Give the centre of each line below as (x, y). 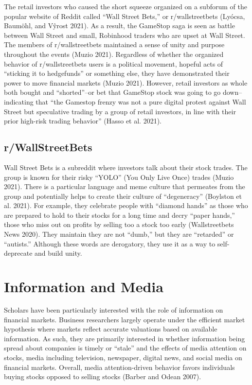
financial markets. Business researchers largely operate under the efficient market (125, 319)
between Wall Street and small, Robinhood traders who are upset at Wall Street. (125, 35)
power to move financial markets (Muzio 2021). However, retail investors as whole (126, 82)
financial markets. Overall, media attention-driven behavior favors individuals (119, 367)
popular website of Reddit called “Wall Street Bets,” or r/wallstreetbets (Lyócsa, (125, 16)
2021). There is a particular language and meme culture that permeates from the (125, 186)
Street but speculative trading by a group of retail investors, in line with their (120, 111)
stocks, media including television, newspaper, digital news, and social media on (123, 357)
